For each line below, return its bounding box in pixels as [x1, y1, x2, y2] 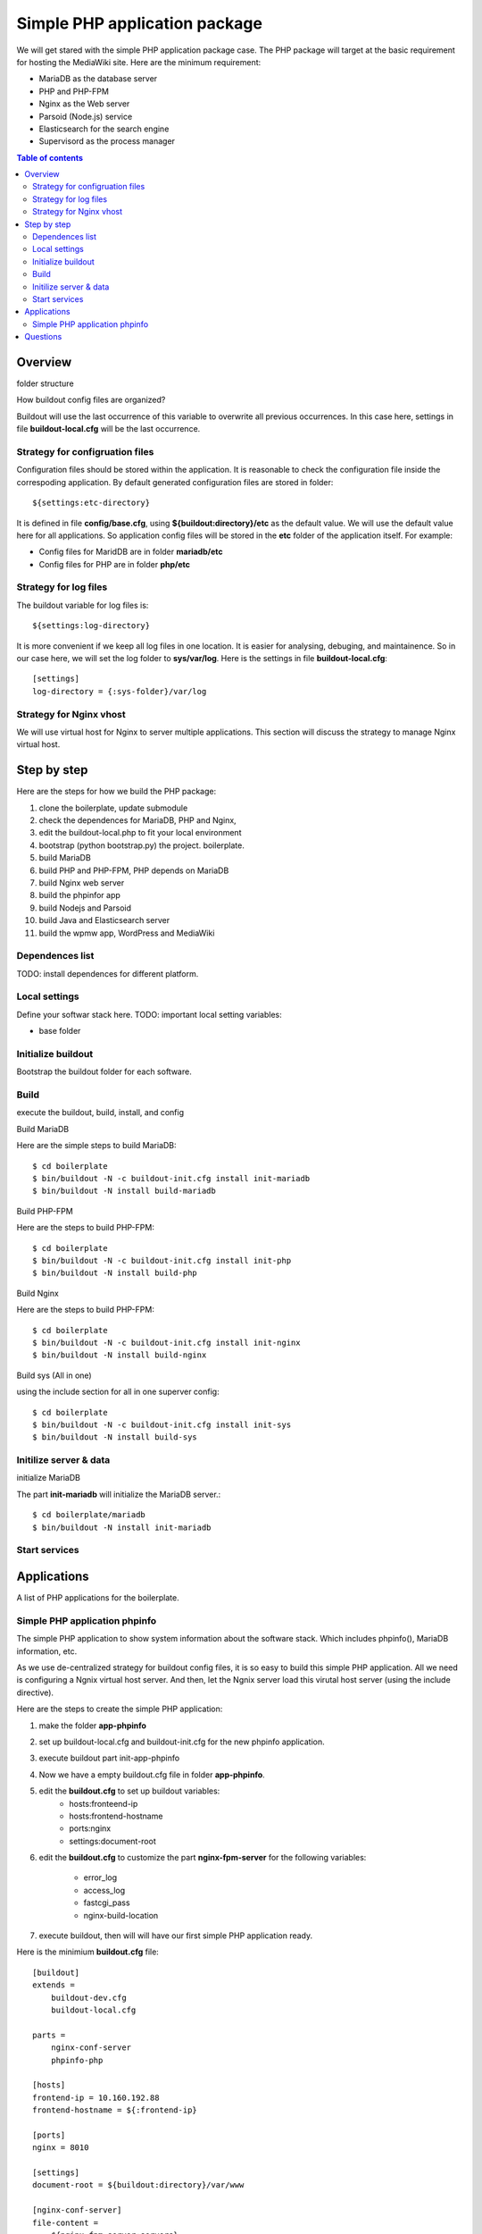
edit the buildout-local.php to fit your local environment [38, 827, 242, 838]
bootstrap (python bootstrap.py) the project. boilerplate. [38, 840, 245, 851]
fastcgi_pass [83, 1897, 130, 1908]
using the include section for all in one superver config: [16, 1386, 220, 1398]
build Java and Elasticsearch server [38, 915, 170, 926]
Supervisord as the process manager [38, 136, 176, 147]
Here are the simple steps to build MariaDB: [16, 1140, 178, 1151]
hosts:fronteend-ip [69, 1798, 138, 1809]
